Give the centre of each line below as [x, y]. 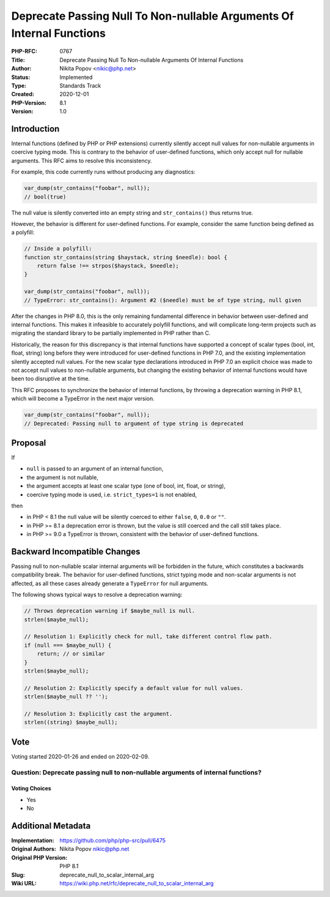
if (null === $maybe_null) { [68, 645]
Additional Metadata [51, 826]
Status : [21, 77]
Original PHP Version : [39, 857]
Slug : [18, 875]
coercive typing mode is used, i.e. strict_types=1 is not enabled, [112, 494]
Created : [23, 94]
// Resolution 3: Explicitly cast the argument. [98, 713]
